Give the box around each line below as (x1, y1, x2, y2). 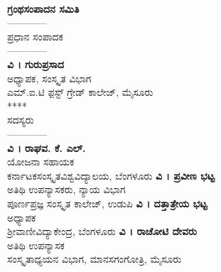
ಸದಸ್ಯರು (7, 112, 34, 127)
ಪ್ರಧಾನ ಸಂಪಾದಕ (7, 28, 63, 43)
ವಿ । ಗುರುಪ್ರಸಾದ (7, 56, 64, 71)
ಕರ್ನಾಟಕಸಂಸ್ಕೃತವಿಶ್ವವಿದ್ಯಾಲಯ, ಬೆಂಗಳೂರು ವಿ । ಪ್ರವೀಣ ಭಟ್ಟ (7, 168, 215, 183)
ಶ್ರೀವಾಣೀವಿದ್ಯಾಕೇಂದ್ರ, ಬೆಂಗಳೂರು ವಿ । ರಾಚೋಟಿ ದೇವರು (7, 224, 197, 239)
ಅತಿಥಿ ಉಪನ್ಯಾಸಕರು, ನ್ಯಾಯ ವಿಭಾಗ (7, 182, 126, 197)
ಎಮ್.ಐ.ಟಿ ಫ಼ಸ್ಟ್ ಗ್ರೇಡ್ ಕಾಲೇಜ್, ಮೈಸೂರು (7, 85, 153, 99)
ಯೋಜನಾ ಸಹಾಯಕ (7, 154, 75, 169)
